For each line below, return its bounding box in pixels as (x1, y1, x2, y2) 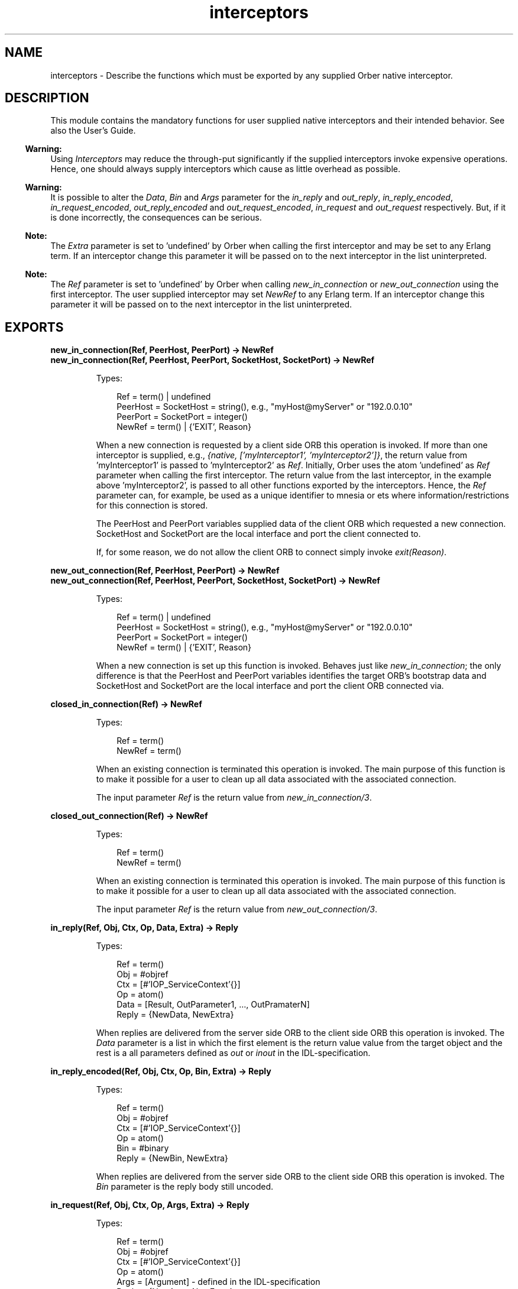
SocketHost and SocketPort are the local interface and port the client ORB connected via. (96, 681, 444, 691)
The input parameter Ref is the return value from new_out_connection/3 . (96, 904, 377, 915)
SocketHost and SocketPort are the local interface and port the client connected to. (96, 529, 421, 539)
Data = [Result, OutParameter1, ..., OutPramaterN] (116, 999, 310, 1010)
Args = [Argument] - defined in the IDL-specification (116, 1277, 320, 1287)
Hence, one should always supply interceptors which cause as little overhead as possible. (50, 164, 400, 174)
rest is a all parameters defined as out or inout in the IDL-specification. (96, 1048, 371, 1058)
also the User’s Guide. (50, 125, 136, 136)
